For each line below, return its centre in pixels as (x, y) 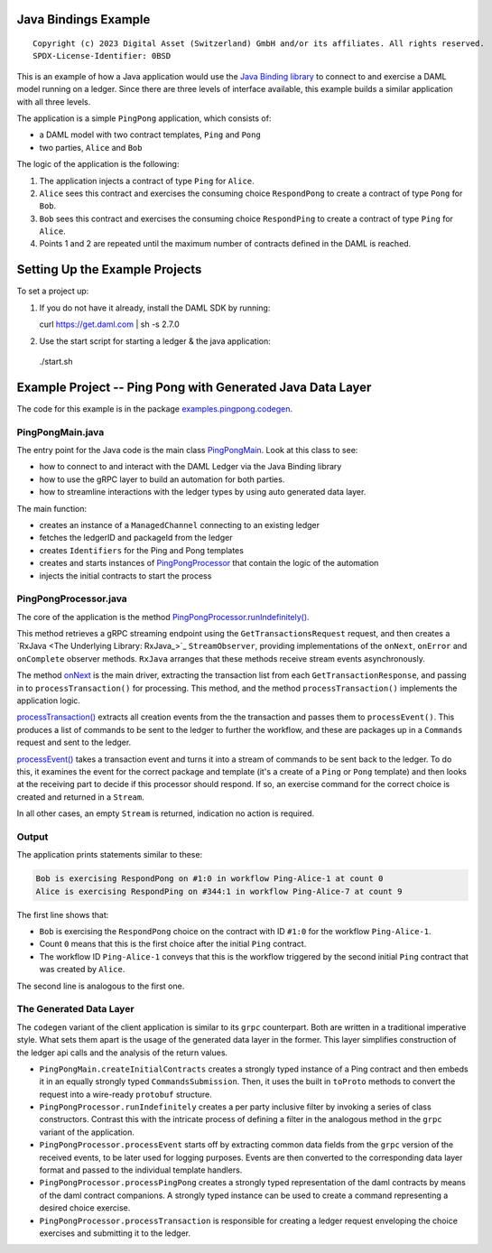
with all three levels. (54, 102)
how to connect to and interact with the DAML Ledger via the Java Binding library (190, 467)
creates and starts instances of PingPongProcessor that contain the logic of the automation (209, 563)
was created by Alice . (82, 970)
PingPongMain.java (60, 432)
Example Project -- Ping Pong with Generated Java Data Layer (194, 387)
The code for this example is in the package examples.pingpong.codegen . (155, 408)
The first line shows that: (63, 914)
